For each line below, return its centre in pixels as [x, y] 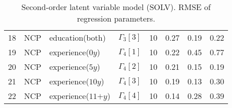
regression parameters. [116, 18]
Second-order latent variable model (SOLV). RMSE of [116, 7]
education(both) [77, 37]
